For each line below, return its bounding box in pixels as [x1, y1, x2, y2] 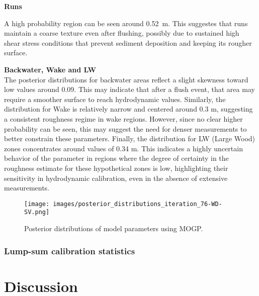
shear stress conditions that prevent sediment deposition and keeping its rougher [4, 37, 252, 48]
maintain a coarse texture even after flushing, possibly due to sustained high [4, 28, 239, 38]
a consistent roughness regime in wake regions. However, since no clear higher [4, 113, 243, 124]
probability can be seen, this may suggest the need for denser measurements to [4, 123, 247, 134]
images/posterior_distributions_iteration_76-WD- [53, 200, 222, 208]
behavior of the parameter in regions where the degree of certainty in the [4, 153, 229, 163]
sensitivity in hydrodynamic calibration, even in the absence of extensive [4, 172, 228, 183]
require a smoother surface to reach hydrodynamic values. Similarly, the [4, 93, 226, 104]
